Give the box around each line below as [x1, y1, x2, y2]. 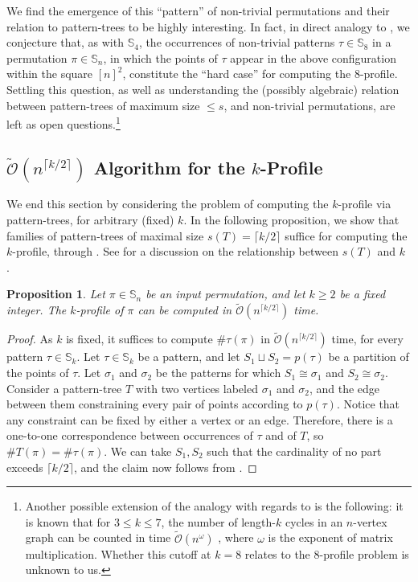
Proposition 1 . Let [6, 285, 105, 302]
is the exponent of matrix [268, 529, 393, 546]
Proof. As [6, 330, 53, 347]
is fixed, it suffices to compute [66, 330, 213, 347]
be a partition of [328, 348, 409, 365]
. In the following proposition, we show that [183, 211, 400, 228]
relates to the [244, 545, 310, 562]
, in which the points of [103, 49, 218, 66]
